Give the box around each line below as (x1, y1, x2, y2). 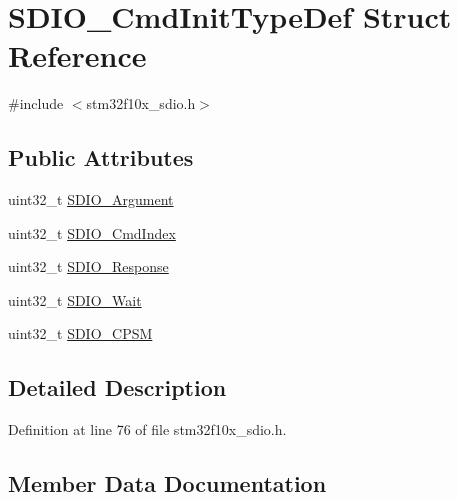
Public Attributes (8, 142, 194, 173)
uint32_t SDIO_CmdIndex (8, 222, 176, 243)
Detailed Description (8, 372, 227, 403)
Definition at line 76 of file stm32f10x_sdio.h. (8, 419, 287, 440)
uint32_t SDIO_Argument (8, 189, 174, 210)
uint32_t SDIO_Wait (8, 289, 142, 310)
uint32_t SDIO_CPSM (8, 323, 153, 344)
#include (8, 93, 64, 114)
